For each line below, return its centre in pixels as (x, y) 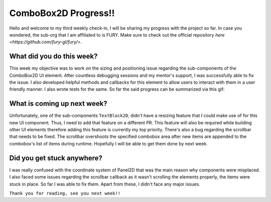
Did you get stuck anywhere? (56, 158)
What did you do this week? (53, 56)
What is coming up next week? (58, 104)
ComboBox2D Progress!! (62, 13)
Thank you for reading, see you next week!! (65, 193)
